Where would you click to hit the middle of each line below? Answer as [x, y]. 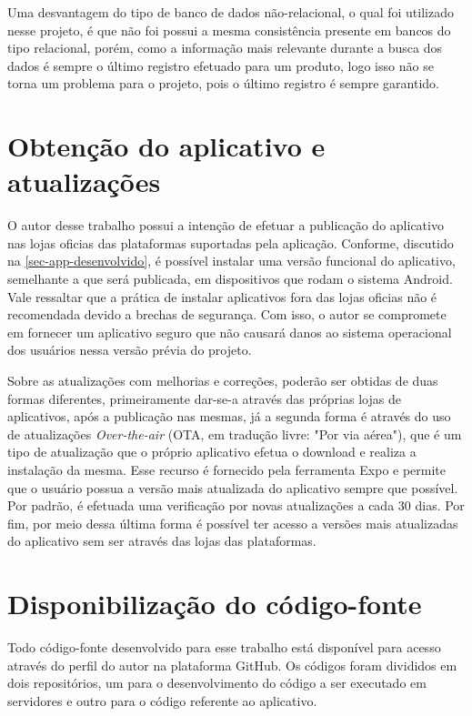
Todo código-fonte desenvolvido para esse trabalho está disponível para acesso [224, 647]
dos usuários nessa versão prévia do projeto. [130, 350]
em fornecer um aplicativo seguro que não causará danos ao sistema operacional [230, 332]
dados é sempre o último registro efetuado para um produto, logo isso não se [221, 65]
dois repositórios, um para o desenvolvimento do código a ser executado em [217, 683]
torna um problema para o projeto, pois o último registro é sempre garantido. [224, 83]
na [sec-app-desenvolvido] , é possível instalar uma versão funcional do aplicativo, [231, 261]
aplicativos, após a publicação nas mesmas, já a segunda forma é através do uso [229, 416]
